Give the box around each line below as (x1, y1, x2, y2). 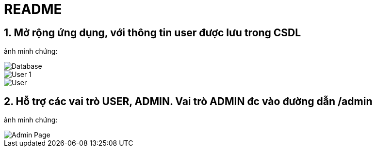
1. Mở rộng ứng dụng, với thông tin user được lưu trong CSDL (4, 26, 301, 39)
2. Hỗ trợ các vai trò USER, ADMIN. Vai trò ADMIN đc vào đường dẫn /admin (4, 95, 373, 107)
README (4, 1, 62, 17)
